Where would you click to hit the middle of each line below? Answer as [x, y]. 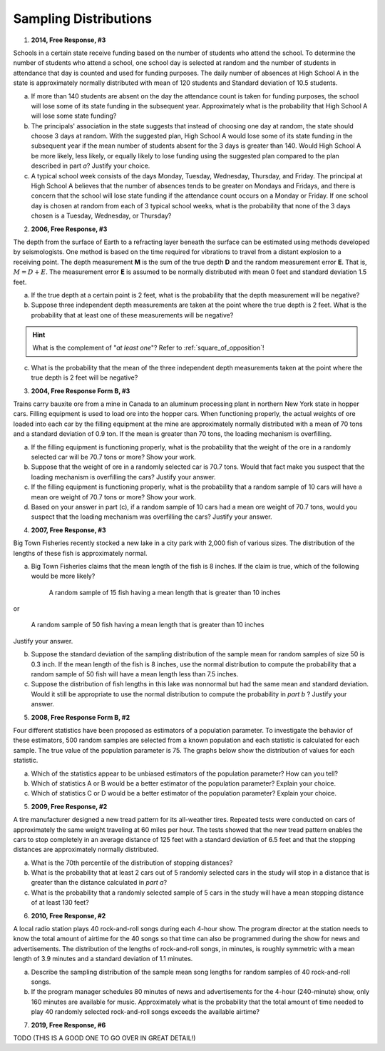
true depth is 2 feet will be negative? [84, 377]
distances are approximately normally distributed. [86, 850]
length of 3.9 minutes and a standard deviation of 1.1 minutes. [103, 959]
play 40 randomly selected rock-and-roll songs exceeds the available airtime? [145, 1012]
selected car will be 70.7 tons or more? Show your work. [113, 457]
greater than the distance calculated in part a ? [99, 883]
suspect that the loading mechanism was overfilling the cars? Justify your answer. [152, 517]
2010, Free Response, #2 [68, 915]
